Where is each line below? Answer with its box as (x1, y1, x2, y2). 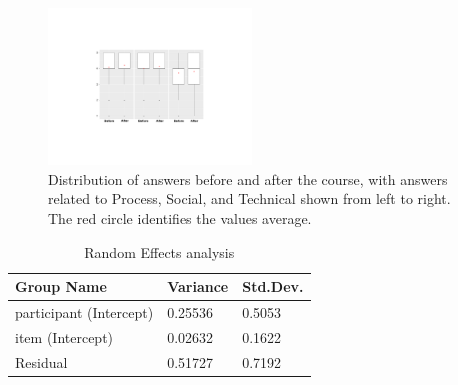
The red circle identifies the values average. (48, 207, 312, 228)
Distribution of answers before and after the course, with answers (48, 168, 448, 189)
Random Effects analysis (84, 241, 235, 262)
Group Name (15, 276, 107, 297)
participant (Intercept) (15, 302, 154, 323)
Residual (15, 351, 68, 372)
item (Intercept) (15, 326, 114, 347)
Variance (167, 276, 229, 297)
